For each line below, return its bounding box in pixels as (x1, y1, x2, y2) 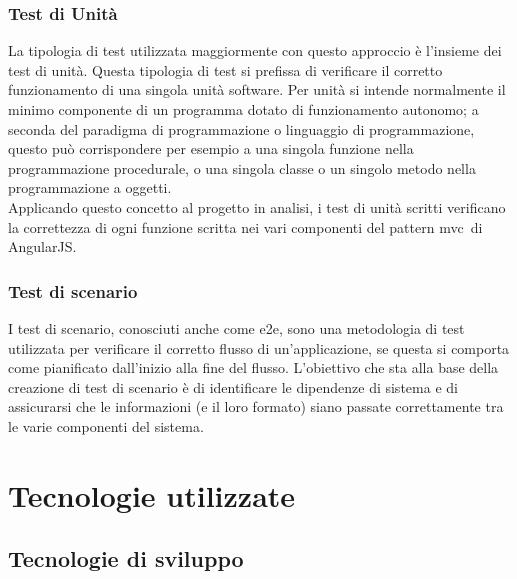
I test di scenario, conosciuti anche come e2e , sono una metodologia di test (8, 317, 465, 338)
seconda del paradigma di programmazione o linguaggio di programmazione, (8, 118, 475, 139)
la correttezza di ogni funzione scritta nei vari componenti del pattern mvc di (8, 216, 483, 237)
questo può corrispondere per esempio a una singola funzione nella (8, 138, 414, 159)
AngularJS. (8, 236, 77, 257)
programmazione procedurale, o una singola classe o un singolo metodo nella (8, 157, 476, 178)
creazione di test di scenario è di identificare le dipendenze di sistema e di (8, 376, 458, 397)
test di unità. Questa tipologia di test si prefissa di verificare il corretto (8, 59, 443, 80)
